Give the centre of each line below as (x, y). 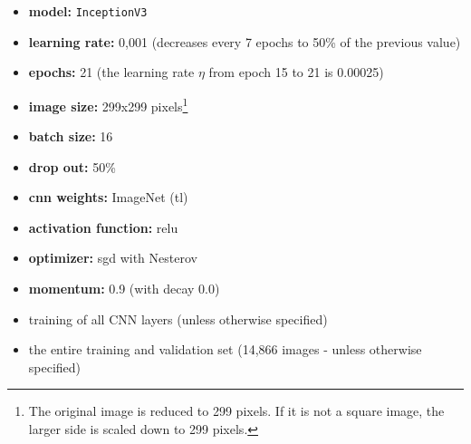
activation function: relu (103, 227)
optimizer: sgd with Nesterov (113, 258)
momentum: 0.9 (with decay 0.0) (124, 289)
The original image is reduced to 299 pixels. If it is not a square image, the (236, 411)
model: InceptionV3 (88, 11)
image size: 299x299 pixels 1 (108, 104)
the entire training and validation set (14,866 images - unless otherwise (225, 349)
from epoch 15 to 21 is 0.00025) (296, 72)
